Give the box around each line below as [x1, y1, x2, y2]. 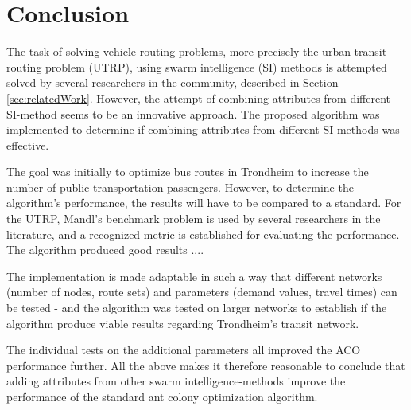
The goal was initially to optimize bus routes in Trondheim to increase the [6, 163, 369, 180]
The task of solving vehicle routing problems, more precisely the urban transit [6, 43, 387, 60]
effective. [6, 136, 49, 153]
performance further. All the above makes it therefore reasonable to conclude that [6, 357, 405, 373]
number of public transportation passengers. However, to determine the [6, 178, 354, 195]
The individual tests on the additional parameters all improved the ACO [6, 342, 361, 358]
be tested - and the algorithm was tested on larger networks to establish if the [6, 299, 387, 316]
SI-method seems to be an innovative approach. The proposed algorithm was [6, 105, 380, 122]
